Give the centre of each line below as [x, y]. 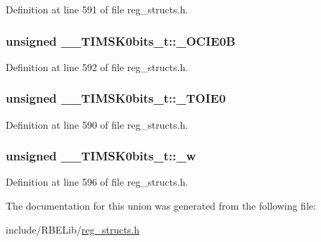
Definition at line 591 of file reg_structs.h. [97, 9]
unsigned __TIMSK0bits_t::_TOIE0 [116, 98]
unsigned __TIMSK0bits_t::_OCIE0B [121, 40]
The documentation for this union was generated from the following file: [161, 206]
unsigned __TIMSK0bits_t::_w [101, 156]
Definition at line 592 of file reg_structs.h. [97, 66]
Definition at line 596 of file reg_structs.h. [97, 182]
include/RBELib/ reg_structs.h [73, 229]
